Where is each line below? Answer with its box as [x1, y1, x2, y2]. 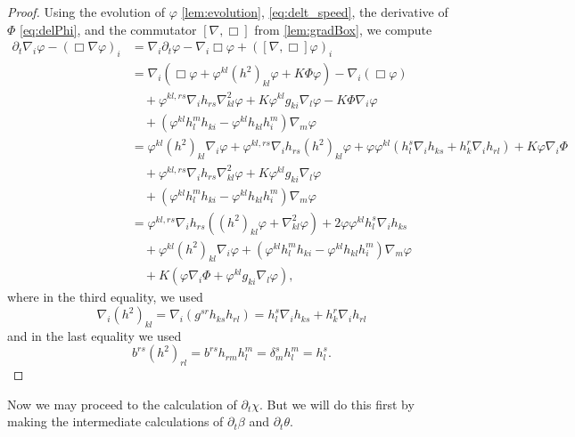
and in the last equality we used [7, 326, 182, 344]
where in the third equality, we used [7, 287, 203, 306]
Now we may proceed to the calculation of [7, 394, 237, 413]
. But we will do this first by [259, 394, 415, 413]
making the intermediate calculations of [7, 412, 224, 431]
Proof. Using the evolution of [7, 3, 165, 20]
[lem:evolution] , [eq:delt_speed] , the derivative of [181, 3, 448, 20]
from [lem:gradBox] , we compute [254, 20, 432, 38]
